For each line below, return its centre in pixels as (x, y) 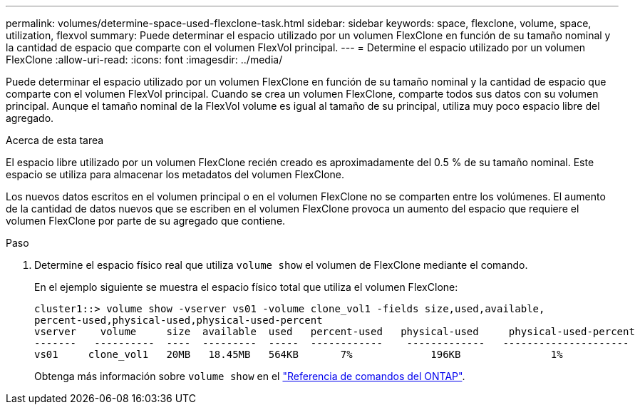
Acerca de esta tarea (55, 140)
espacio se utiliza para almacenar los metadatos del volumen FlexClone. (175, 174)
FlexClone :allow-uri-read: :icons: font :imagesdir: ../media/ (144, 60)
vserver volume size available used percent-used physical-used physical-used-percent (335, 332)
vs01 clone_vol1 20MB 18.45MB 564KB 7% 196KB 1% (299, 354)
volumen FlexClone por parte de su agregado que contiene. (146, 221)
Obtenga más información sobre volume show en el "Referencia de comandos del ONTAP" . (250, 376)
